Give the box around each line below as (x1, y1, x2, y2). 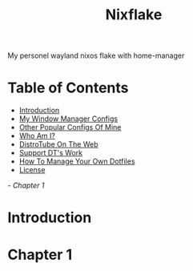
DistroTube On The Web (18, 140, 99, 149)
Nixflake (105, 6, 163, 24)
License (18, 165, 46, 175)
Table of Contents (7, 79, 129, 97)
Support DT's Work (18, 148, 83, 158)
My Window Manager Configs (18, 114, 118, 123)
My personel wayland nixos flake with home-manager (7, 51, 185, 61)
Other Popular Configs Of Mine (18, 123, 122, 132)
